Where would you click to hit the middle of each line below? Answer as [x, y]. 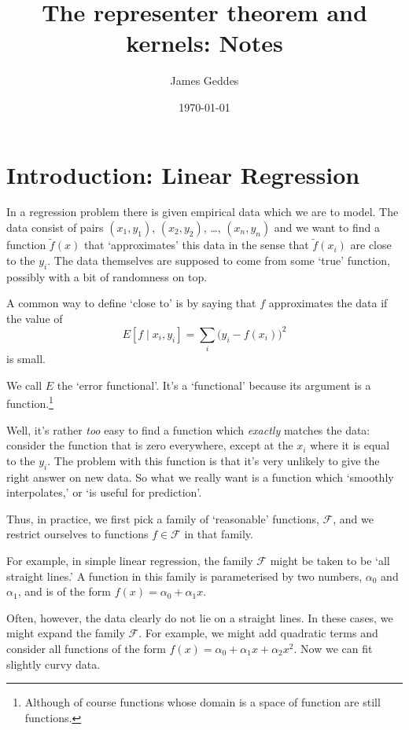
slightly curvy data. [53, 664]
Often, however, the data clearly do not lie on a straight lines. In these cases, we [200, 617]
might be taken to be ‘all [330, 561]
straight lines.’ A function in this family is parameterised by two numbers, [184, 576]
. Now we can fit [333, 649]
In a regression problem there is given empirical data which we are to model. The [203, 212]
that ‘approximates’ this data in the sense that [196, 245]
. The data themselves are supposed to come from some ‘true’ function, [219, 260]
